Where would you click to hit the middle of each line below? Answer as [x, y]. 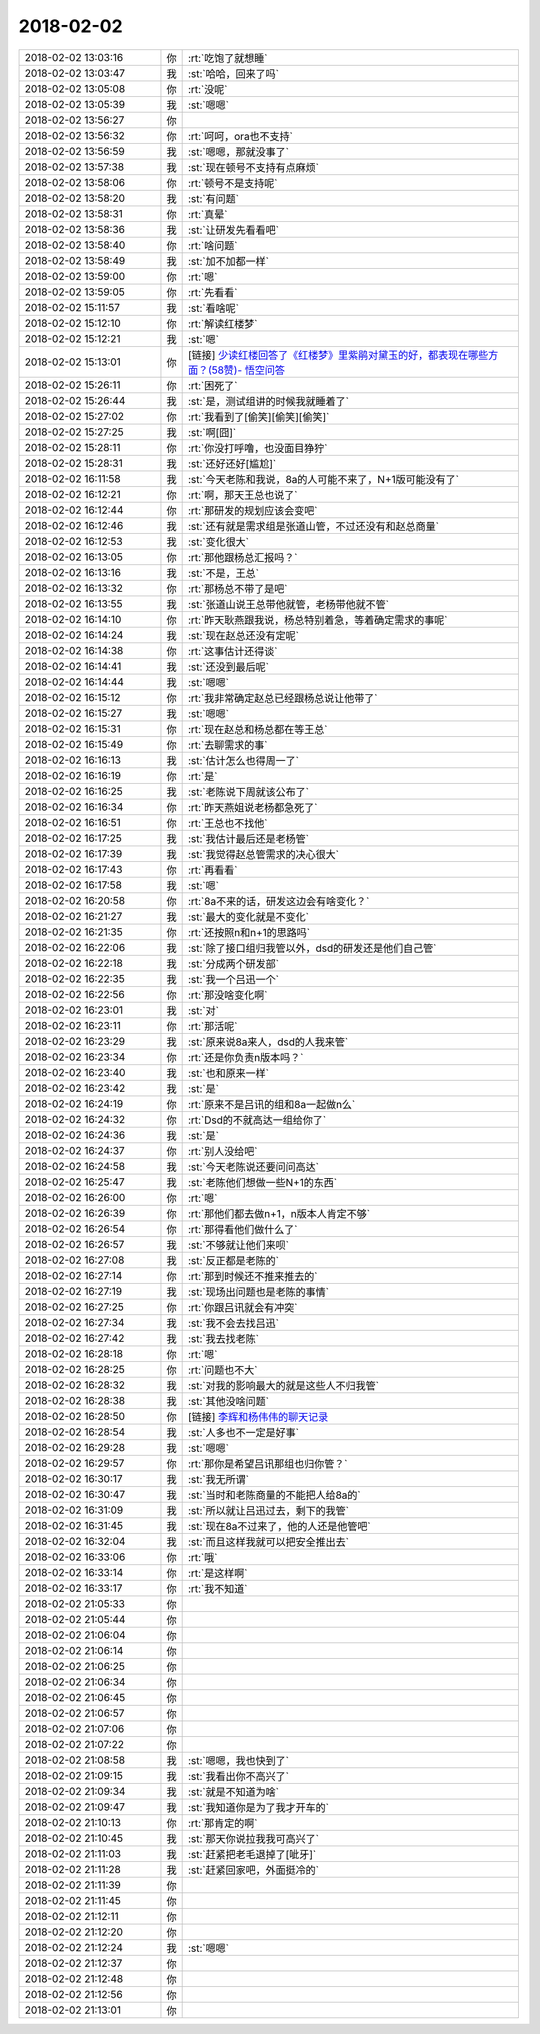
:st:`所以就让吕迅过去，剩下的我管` [268, 1510]
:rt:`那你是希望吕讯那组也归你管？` [267, 1463]
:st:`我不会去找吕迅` [233, 1323]
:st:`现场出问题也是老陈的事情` [258, 1292]
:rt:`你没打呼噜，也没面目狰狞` [257, 448]
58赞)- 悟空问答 [248, 370]
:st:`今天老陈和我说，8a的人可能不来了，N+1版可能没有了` [323, 479]
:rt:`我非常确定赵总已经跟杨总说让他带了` [282, 698]
